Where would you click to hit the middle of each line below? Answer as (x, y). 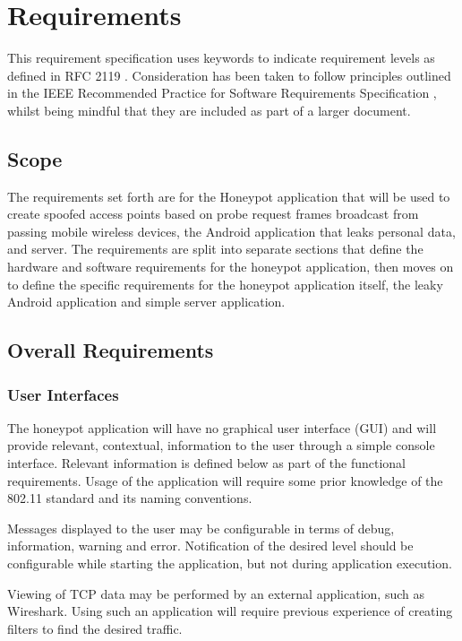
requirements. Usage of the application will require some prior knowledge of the (225, 480)
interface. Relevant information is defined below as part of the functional (206, 463)
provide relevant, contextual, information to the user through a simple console (221, 445)
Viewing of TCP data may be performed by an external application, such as (216, 593)
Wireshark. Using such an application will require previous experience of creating (230, 611)
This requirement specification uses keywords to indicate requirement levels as (221, 58)
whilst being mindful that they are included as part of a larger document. (209, 110)
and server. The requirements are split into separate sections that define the (215, 249)
